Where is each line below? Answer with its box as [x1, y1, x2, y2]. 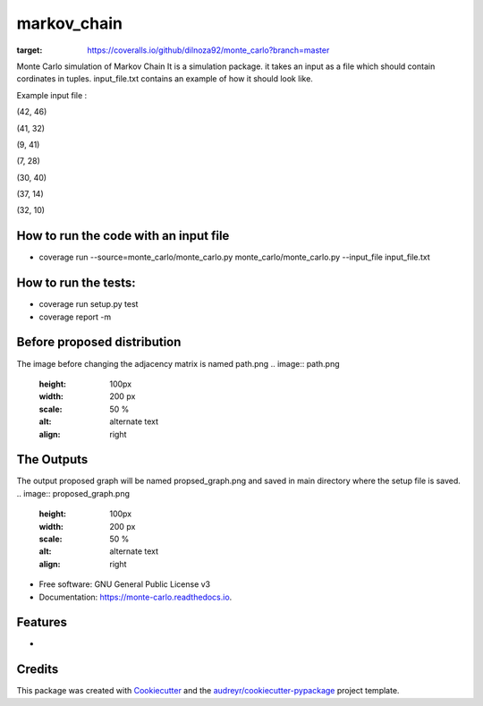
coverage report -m [38, 311, 112, 322]
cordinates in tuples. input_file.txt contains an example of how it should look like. [16, 73, 313, 84]
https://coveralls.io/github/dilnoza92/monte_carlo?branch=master [87, 45, 330, 55]
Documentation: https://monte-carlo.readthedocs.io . [38, 591, 233, 602]
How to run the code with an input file [16, 228, 230, 243]
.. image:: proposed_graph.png [16, 488, 130, 498]
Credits [16, 662, 59, 677]
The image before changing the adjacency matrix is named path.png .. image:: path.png [16, 358, 340, 369]
